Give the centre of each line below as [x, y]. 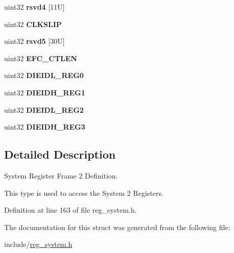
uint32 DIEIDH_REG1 [45, 92]
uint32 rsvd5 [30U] [34, 41]
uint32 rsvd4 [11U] [34, 7]
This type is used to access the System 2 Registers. [84, 193]
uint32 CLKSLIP [33, 24]
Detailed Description [60, 154]
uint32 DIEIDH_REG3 [45, 127]
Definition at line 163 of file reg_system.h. [71, 210]
